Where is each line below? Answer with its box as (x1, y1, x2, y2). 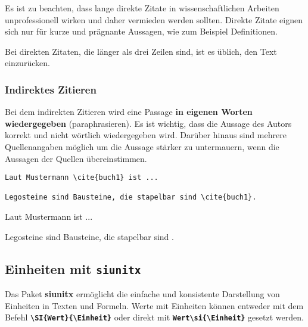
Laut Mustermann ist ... (5, 210, 93, 223)
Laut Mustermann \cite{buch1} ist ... (5, 173, 158, 182)
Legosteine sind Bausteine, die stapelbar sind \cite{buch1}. (5, 193, 257, 202)
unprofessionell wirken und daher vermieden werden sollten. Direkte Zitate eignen (5, 13, 303, 26)
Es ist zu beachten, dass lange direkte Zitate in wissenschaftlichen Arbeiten (5, 2, 279, 14)
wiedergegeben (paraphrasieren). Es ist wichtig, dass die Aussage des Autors (5, 117, 292, 129)
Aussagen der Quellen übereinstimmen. (5, 152, 147, 164)
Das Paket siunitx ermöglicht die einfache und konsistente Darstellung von (5, 288, 280, 300)
